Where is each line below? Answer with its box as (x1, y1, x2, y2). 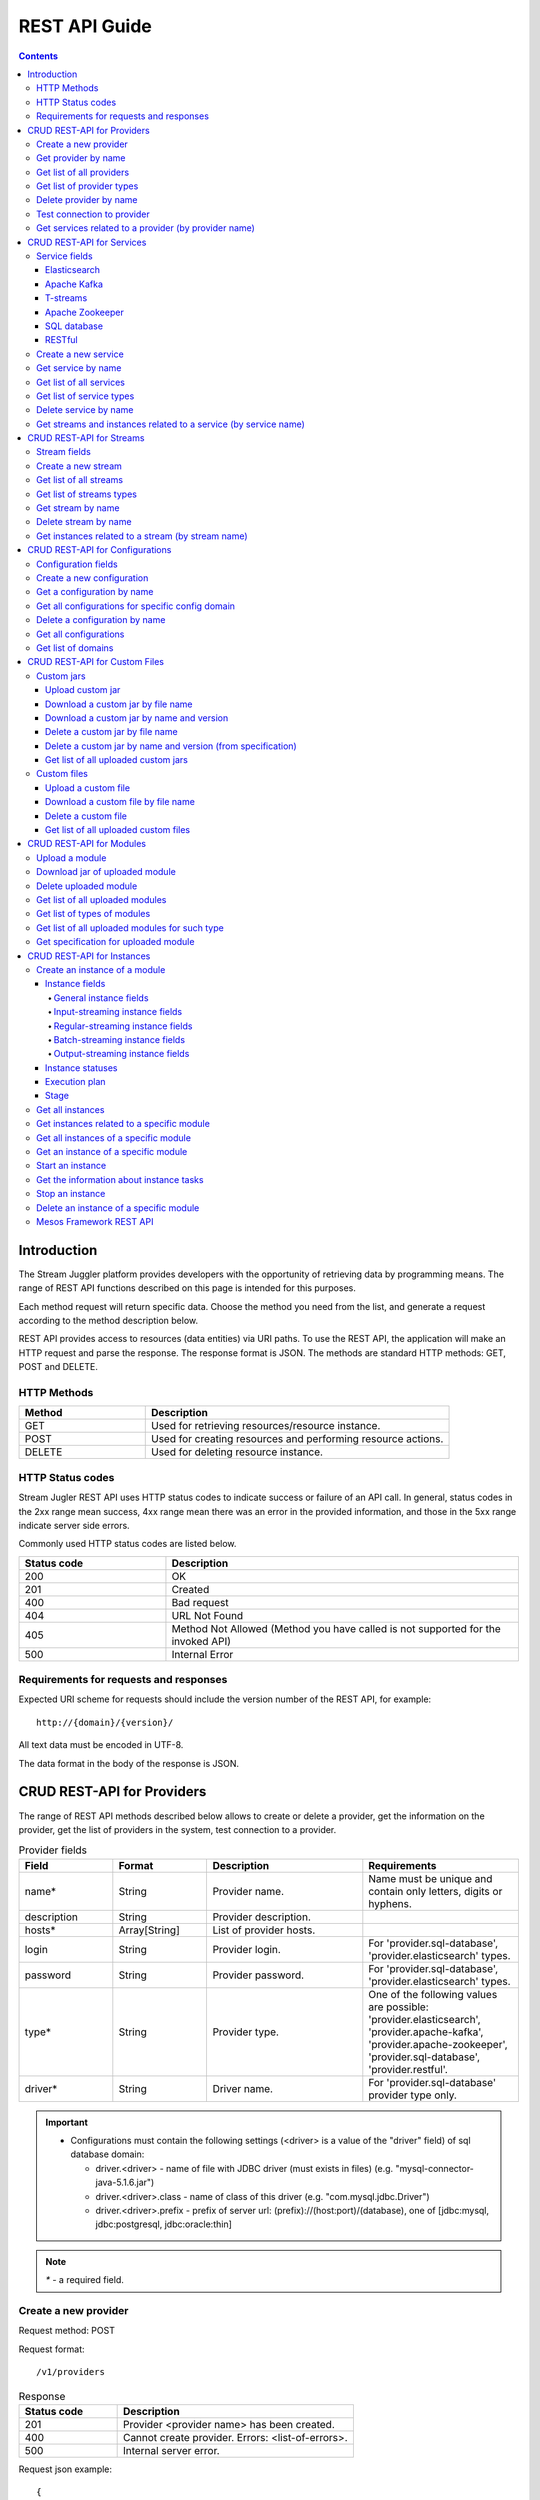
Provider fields (18, 1843, 88, 1857)
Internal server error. (122, 2443, 220, 2457)
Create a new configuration (36, 572, 149, 584)
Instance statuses (45, 1061, 118, 1074)
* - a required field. (45, 2274, 125, 2286)
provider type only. (368, 2088, 457, 2102)
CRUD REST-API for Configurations (27, 544, 172, 556)
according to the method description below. (18, 1315, 199, 1327)
